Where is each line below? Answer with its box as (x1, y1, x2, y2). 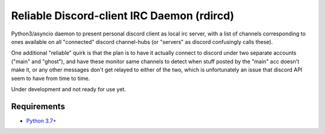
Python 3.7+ (26, 117, 57, 124)
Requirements (11, 101, 66, 111)
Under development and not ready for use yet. (11, 85, 126, 93)
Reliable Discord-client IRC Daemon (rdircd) (11, 9, 235, 22)
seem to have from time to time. (11, 75, 90, 82)
